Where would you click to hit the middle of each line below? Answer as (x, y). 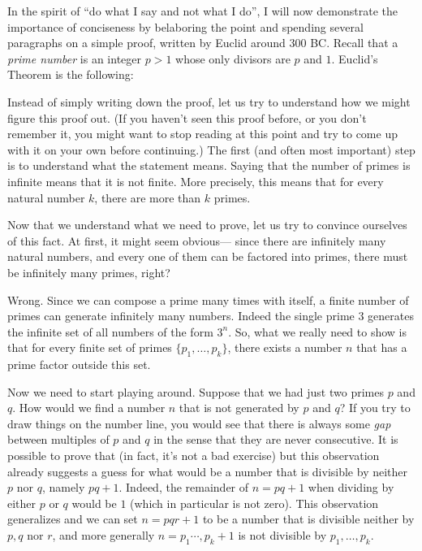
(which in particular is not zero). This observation (254, 503)
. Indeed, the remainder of (184, 487)
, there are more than (148, 197)
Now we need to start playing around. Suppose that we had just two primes (196, 391)
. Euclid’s (355, 58)
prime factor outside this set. (79, 364)
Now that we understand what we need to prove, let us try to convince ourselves (207, 225)
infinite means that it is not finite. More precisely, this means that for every (196, 181)
